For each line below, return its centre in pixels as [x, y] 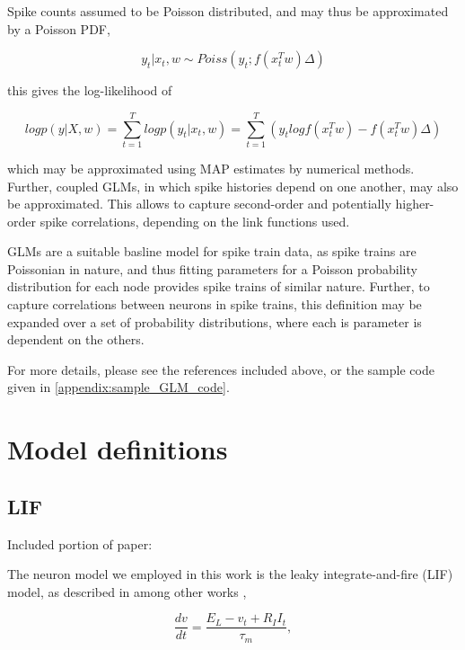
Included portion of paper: [80, 543]
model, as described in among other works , [127, 591]
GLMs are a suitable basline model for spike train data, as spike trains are [212, 251]
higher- [415, 204]
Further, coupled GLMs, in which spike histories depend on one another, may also [233, 186]
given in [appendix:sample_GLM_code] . [118, 387]
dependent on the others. [76, 339]
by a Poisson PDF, [59, 28]
